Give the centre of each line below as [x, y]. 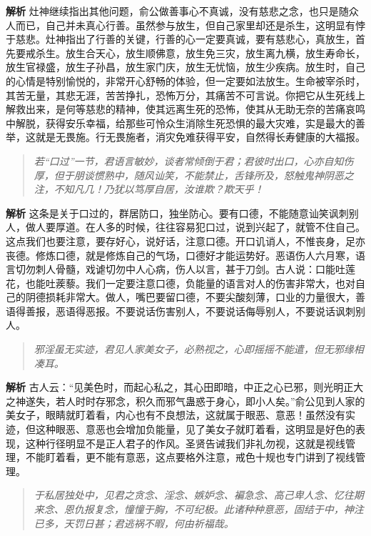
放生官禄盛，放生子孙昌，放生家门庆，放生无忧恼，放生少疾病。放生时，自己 [185, 67]
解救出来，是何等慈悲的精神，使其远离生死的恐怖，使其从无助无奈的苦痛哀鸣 [185, 109]
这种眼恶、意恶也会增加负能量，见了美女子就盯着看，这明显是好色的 [195, 429]
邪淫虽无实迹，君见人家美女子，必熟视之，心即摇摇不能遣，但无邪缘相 [199, 349]
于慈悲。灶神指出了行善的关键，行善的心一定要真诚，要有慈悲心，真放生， [181, 39]
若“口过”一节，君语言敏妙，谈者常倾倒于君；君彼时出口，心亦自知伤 [194, 160]
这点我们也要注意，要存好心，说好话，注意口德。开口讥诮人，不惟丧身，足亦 [185, 240]
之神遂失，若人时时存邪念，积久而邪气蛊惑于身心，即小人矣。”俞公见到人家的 [185, 401]
